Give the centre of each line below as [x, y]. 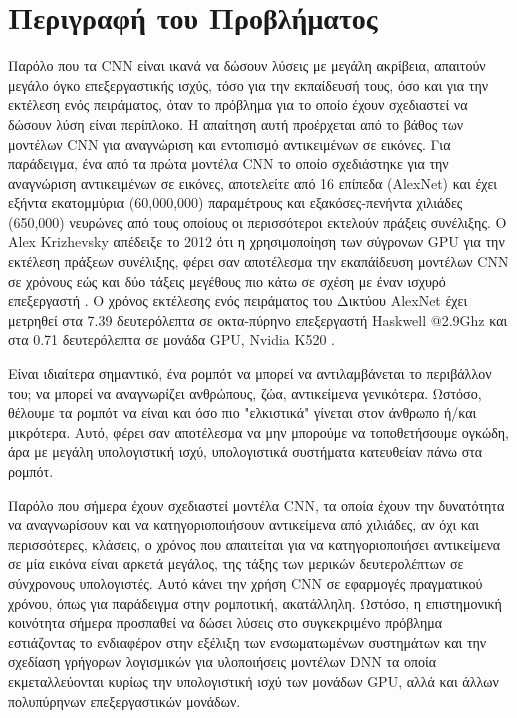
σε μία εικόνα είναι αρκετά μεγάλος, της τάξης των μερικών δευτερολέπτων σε [236, 563]
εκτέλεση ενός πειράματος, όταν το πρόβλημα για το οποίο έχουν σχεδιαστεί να [238, 104]
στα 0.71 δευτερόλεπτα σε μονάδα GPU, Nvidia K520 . [171, 339]
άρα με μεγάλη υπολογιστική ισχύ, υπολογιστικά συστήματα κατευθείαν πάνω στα [245, 451]
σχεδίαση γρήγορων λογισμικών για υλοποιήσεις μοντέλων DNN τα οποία [222, 661]
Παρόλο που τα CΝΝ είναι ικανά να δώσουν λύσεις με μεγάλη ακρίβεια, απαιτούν [247, 65]
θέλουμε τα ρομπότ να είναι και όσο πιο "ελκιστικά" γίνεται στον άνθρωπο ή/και [242, 412]
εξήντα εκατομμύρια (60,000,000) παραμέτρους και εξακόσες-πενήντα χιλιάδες [235, 202]
